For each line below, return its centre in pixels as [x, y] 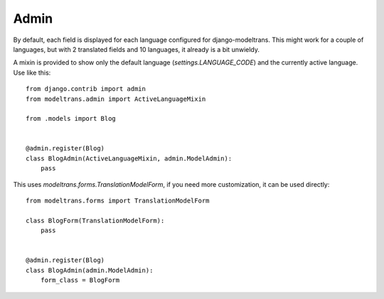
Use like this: [32, 72]
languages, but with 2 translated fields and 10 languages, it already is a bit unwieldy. [136, 49]
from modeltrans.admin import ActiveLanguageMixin [116, 99]
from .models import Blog [71, 119]
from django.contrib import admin [86, 89]
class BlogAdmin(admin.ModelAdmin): [90, 270]
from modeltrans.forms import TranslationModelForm [118, 201]
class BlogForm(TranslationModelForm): [95, 221]
